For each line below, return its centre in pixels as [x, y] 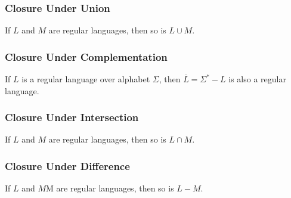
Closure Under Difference [67, 165]
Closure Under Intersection [72, 117]
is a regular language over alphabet [86, 79]
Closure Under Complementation [86, 56]
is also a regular [257, 79]
